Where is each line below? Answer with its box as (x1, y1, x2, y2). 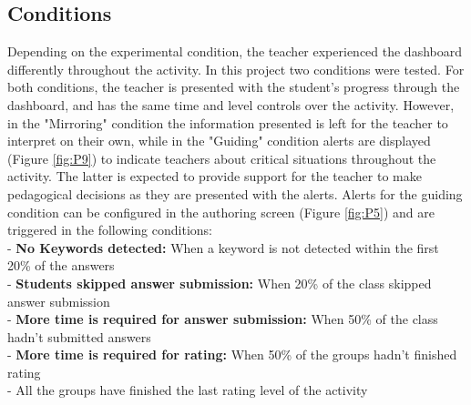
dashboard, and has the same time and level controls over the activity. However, (7, 95, 455, 114)
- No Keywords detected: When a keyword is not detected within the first (7, 238, 439, 257)
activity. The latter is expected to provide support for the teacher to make (7, 167, 422, 186)
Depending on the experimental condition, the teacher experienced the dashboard (7, 42, 463, 61)
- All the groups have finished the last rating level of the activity (7, 380, 368, 400)
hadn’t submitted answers (7, 327, 151, 346)
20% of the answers (7, 256, 115, 275)
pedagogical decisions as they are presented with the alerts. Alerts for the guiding (7, 184, 463, 203)
